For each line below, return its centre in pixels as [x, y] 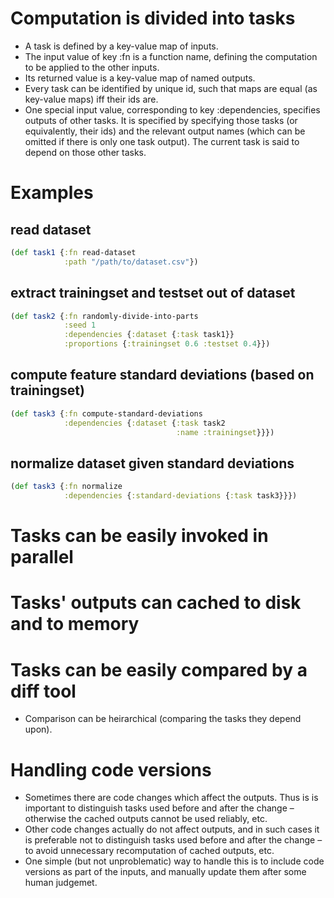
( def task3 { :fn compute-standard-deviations [106, 413]
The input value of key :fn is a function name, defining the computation [171, 56]
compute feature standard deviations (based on [162, 375]
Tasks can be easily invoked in [139, 536]
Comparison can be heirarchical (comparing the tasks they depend [163, 719]
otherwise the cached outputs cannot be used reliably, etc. [146, 819]
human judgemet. [61, 883]
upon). [38, 729]
